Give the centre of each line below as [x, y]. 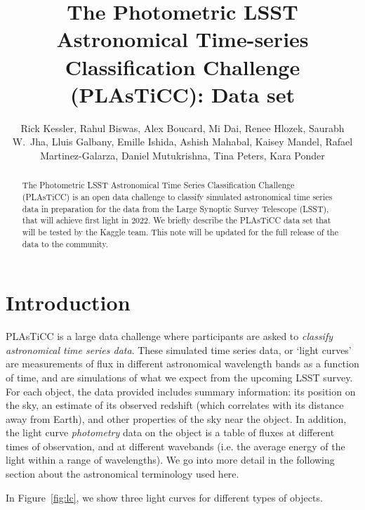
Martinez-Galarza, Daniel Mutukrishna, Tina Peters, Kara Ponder [182, 155]
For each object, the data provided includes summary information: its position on [181, 391]
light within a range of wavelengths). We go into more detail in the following [170, 460]
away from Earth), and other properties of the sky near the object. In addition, [176, 418]
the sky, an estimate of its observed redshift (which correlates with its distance [175, 405]
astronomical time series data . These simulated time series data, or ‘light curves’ [179, 349]
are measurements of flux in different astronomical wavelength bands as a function [182, 364]
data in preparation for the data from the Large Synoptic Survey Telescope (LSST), [175, 208]
